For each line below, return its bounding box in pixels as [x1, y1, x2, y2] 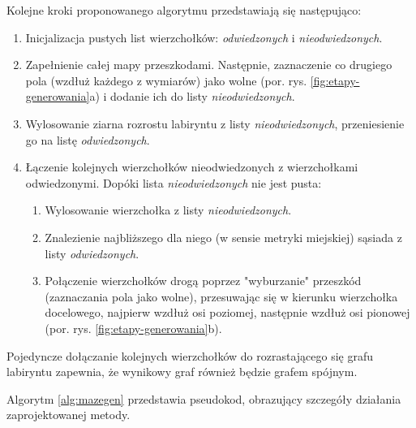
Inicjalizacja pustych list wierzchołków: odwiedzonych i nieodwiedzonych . [25, 28, 383, 45]
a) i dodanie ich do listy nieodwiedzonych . [89, 88, 295, 105]
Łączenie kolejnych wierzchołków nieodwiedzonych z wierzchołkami [25, 158, 358, 175]
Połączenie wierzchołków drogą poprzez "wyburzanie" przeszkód [45, 272, 362, 289]
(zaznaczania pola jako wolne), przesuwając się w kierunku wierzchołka [45, 287, 398, 305]
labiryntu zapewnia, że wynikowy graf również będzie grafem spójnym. [6, 363, 358, 380]
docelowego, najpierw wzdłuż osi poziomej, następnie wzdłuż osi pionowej [45, 304, 410, 321]
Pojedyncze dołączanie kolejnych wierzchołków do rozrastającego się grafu [6, 347, 374, 364]
